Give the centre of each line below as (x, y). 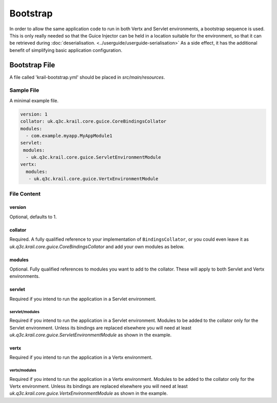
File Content (25, 194)
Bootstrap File (32, 65)
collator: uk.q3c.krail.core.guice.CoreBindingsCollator (93, 121)
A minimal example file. (34, 101)
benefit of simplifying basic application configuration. (66, 50)
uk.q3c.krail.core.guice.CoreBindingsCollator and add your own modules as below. (97, 246)
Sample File (24, 90)
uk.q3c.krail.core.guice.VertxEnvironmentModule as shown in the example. (89, 393)
